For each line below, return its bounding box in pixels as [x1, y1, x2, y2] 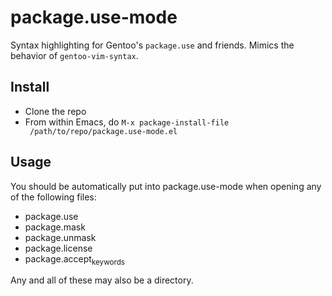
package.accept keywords [24, 252, 125, 267]
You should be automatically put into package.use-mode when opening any [10, 180, 322, 192]
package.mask [24, 221, 86, 233]
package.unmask [24, 231, 97, 243]
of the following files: [10, 191, 97, 203]
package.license [24, 242, 93, 254]
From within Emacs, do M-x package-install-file [24, 116, 230, 128]
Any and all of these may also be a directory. [10, 274, 194, 286]
